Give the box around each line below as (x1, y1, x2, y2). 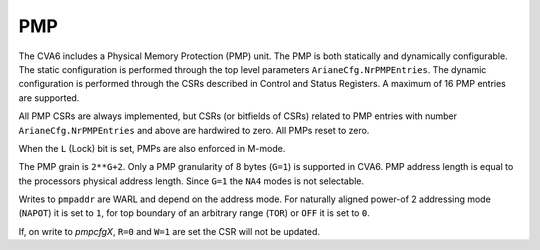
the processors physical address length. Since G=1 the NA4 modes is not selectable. (18, 175, 365, 187)
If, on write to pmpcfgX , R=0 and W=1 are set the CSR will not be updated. (18, 225, 320, 237)
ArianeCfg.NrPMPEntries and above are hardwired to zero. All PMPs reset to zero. (18, 124, 370, 136)
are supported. (18, 91, 80, 104)
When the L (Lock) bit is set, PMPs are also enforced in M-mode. (18, 142, 286, 154)
